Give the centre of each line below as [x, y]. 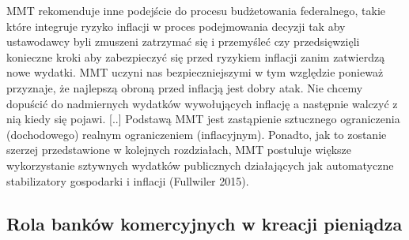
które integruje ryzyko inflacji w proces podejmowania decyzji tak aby [176, 26]
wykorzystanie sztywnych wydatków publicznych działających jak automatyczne [200, 165]
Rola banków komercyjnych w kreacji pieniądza [204, 223]
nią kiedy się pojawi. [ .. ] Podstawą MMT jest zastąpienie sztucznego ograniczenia [203, 119]
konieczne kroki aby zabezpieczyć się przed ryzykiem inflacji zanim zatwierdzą [196, 56]
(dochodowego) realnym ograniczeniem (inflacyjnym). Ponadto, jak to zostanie [197, 134]
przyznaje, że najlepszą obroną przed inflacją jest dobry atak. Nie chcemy [185, 87]
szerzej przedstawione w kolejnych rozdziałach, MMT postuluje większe [179, 150]
